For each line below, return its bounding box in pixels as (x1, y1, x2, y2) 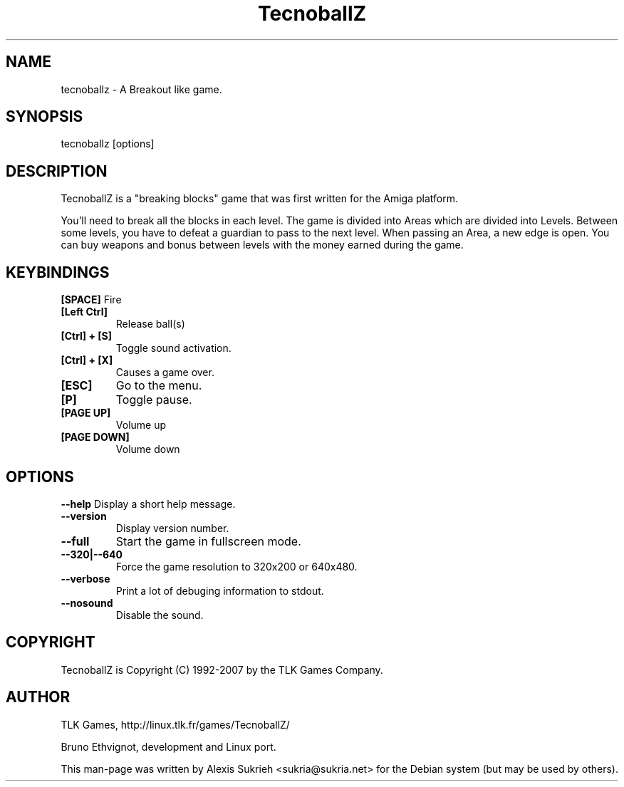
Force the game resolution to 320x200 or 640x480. (115, 560, 358, 573)
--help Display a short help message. (61, 497, 236, 510)
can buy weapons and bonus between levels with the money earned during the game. (61, 239, 464, 251)
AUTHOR (6, 688, 71, 707)
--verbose (61, 572, 110, 585)
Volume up (115, 419, 167, 432)
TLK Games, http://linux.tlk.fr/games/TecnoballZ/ (61, 718, 290, 731)
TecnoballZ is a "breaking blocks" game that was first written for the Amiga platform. (61, 192, 458, 205)
